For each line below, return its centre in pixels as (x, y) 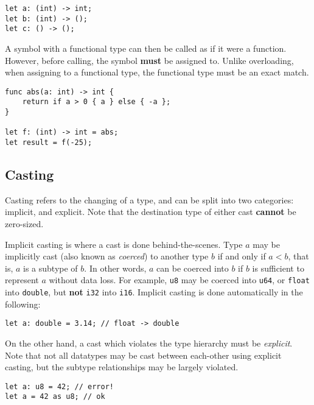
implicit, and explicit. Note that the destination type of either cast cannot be (151, 212)
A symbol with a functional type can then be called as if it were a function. (146, 48)
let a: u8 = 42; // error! (59, 386)
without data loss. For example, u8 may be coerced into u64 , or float (179, 280)
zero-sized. (24, 224)
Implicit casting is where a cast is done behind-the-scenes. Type (124, 244)
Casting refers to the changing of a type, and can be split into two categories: (149, 199)
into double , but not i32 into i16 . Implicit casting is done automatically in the (154, 292)
